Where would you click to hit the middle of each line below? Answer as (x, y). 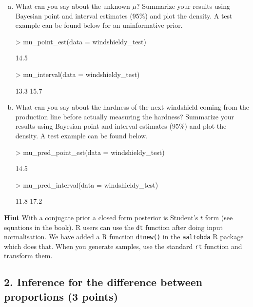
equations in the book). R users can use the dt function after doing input (113, 227)
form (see (219, 217)
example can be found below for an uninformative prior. (99, 25)
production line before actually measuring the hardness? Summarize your (125, 116)
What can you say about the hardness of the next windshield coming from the (132, 107)
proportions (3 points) (61, 296)
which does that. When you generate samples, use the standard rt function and (123, 246)
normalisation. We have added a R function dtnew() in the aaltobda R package (124, 237)
